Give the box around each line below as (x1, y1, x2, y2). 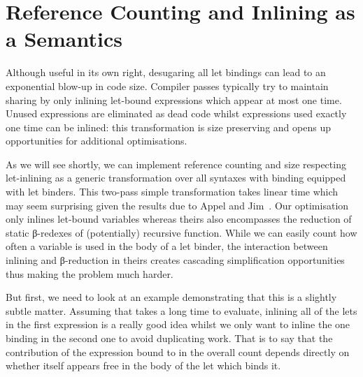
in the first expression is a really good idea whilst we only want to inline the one (6, 317, 350, 332)
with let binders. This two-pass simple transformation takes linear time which (6, 184, 339, 199)
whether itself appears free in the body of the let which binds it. (6, 358, 281, 373)
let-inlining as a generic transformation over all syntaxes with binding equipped (6, 170, 346, 185)
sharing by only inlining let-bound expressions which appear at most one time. (6, 92, 342, 107)
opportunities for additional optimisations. (6, 133, 187, 148)
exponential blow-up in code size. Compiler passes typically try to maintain (6, 78, 329, 93)
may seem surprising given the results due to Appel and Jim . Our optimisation (6, 198, 349, 212)
